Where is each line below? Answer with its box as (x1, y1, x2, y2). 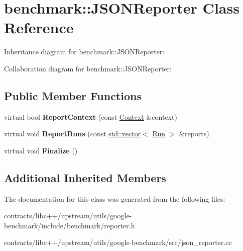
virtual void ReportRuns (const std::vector (4, 128, 141, 139)
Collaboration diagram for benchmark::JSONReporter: (4, 63, 172, 73)
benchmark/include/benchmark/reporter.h (4, 220, 135, 230)
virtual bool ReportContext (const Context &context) (4, 111, 177, 122)
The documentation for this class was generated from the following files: (4, 193, 225, 204)
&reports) (179, 128, 209, 139)
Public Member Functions (4, 88, 142, 103)
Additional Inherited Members (4, 170, 166, 185)
